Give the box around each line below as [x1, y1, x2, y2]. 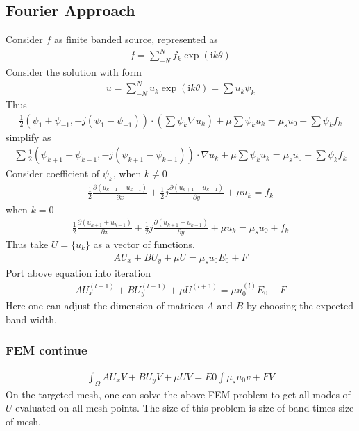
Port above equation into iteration [6, 266, 151, 280]
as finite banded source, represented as [53, 32, 218, 47]
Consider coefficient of [6, 166, 100, 181]
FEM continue [6, 341, 87, 359]
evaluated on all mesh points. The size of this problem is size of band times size [15, 400, 354, 415]
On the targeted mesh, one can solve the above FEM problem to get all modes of [6, 387, 351, 401]
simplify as [6, 129, 51, 144]
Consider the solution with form [6, 65, 142, 79]
